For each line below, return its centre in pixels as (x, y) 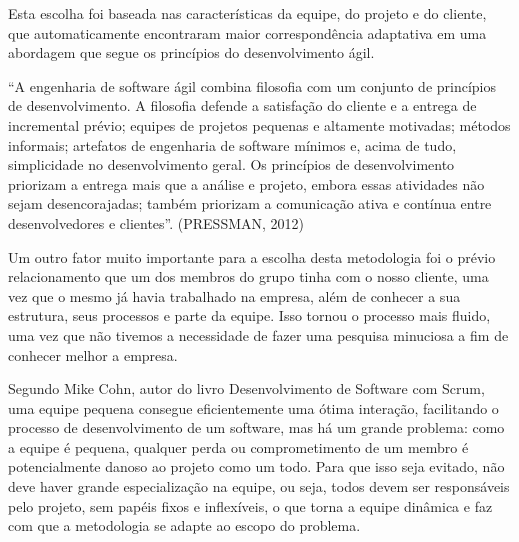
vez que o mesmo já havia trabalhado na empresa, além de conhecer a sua (234, 295)
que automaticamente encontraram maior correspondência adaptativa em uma (247, 32)
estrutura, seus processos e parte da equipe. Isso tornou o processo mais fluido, (249, 315)
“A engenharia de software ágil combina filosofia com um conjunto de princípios (252, 85)
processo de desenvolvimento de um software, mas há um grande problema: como (256, 427)
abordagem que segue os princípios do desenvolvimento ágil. (191, 52)
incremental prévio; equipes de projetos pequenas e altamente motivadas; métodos (259, 124)
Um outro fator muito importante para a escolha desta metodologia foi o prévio (252, 256)
